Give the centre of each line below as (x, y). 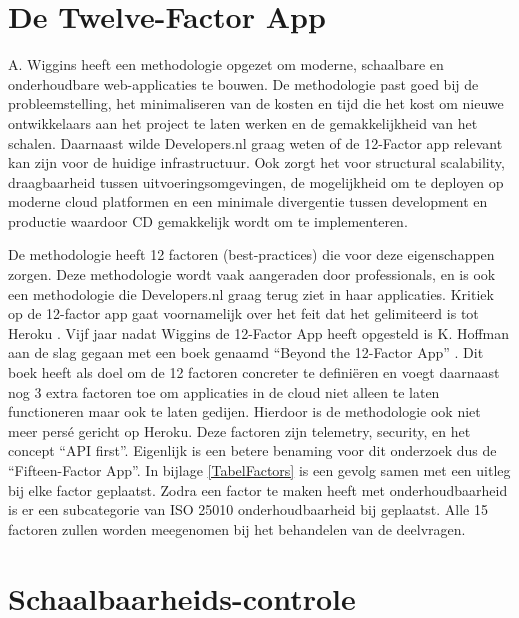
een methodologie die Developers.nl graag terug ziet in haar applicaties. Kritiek (251, 293)
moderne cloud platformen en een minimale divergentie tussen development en (248, 201)
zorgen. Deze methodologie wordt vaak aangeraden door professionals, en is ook (252, 274)
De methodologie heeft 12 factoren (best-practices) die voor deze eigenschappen (251, 254)
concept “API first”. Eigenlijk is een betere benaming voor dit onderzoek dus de (252, 450)
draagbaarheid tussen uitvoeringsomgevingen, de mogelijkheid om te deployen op (256, 181)
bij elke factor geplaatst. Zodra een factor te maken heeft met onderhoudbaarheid (258, 489)
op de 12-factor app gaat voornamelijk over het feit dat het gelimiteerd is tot (243, 313)
